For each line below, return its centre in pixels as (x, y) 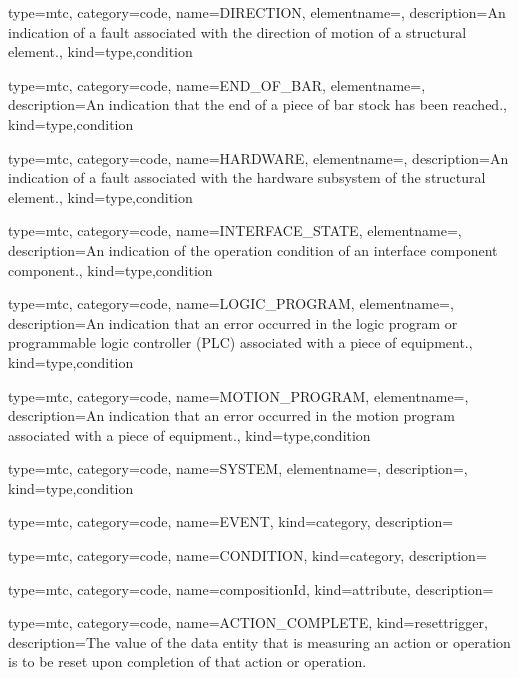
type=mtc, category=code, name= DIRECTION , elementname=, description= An (257, 12)
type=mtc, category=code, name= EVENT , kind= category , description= (231, 521)
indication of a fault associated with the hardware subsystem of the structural (247, 177)
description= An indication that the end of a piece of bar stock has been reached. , (257, 104)
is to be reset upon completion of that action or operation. (187, 661)
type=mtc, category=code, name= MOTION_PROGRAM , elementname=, (238, 395)
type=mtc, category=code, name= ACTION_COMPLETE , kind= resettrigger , (248, 622)
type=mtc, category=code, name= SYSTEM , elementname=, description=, (238, 468)
